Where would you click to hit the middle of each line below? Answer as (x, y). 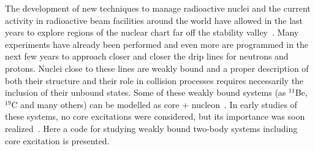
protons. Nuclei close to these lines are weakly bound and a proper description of (157, 68)
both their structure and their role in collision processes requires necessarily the (154, 80)
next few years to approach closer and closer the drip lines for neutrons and (147, 56)
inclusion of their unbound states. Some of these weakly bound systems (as (146, 92)
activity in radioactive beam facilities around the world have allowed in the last (154, 20)
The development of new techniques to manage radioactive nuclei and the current (158, 8)
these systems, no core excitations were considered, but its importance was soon (155, 116)
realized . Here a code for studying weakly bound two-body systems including (151, 128)
